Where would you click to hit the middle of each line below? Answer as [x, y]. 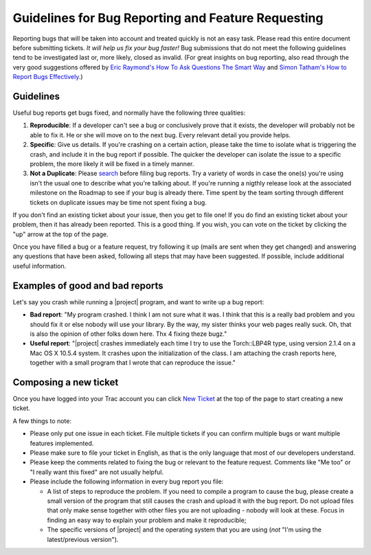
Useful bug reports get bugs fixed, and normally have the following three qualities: [129, 113]
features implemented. [62, 443]
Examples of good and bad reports [88, 285]
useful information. [40, 266]
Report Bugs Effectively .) [48, 77]
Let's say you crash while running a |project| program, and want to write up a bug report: [138, 302]
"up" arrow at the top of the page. [61, 234]
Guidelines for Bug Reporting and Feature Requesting [168, 18]
